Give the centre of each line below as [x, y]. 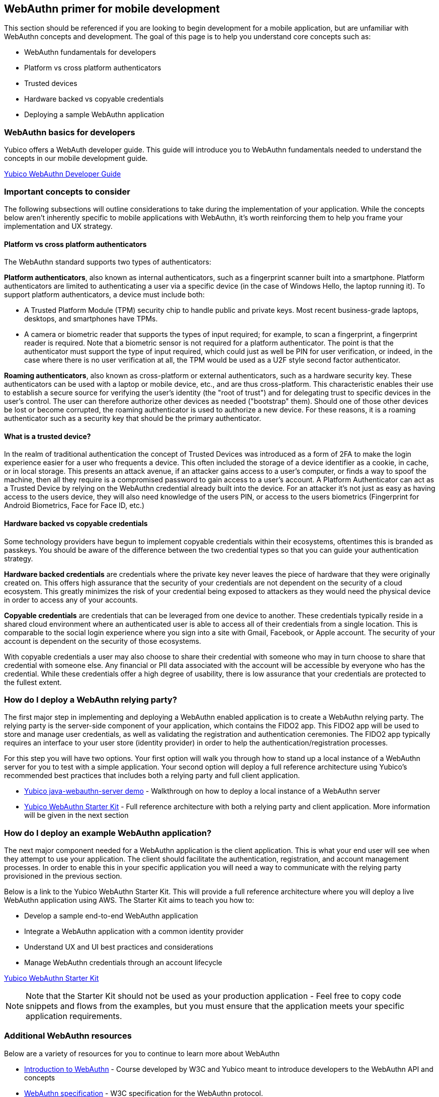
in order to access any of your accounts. [71, 600]
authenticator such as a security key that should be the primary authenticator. [133, 418]
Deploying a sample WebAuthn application [94, 115]
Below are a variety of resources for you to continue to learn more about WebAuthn [142, 1053]
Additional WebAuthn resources [68, 1036]
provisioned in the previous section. [63, 876]
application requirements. [74, 1016]
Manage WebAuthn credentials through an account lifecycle [123, 963]
